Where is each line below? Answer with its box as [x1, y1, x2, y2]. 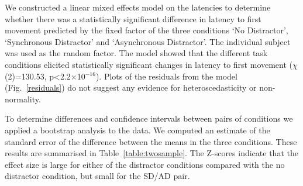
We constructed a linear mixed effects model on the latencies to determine [5, 1, 271, 13]
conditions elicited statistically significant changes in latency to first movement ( [5, 58, 293, 70]
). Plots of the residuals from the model [95, 70, 237, 82]
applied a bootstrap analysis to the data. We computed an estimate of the [5, 123, 270, 136]
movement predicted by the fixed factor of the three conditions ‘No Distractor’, [5, 24, 288, 36]
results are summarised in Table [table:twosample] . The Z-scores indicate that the [5, 147, 298, 159]
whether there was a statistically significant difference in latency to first [5, 12, 261, 25]
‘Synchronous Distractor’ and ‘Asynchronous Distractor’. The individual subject [5, 35, 291, 47]
